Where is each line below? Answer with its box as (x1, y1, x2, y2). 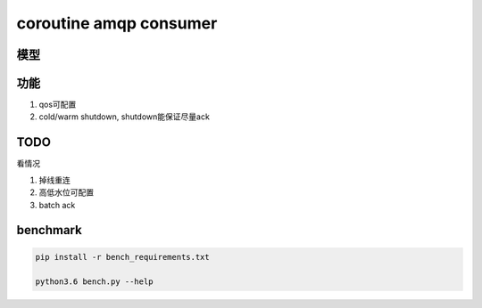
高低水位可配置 (38, 187, 94, 198)
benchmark (16, 223, 82, 238)
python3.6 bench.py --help (35, 277, 154, 287)
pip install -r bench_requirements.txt (35, 252, 210, 262)
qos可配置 (38, 99, 77, 110)
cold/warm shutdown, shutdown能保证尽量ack (38, 111, 210, 122)
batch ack (38, 199, 76, 210)
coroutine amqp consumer (16, 13, 218, 33)
